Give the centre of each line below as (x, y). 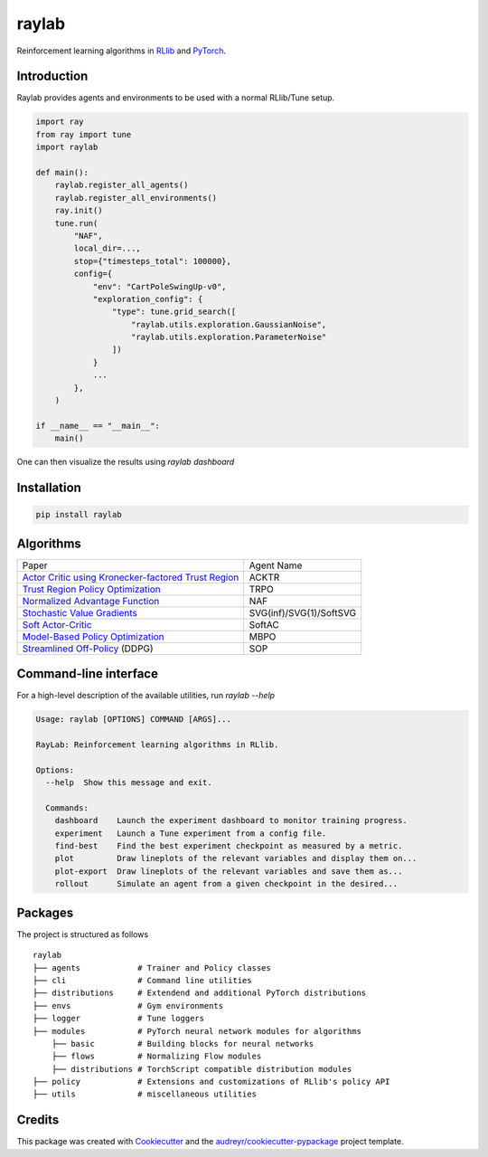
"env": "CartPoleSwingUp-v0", (160, 286)
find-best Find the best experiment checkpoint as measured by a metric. (229, 846)
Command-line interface (87, 674)
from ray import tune (84, 134)
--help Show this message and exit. (129, 783)
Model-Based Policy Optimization (93, 636)
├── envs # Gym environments (128, 1005)
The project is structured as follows (83, 934)
